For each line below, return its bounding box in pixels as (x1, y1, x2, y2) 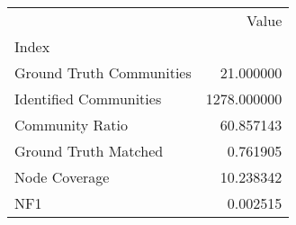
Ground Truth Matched (14, 140, 164, 161)
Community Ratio (14, 114, 129, 135)
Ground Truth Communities (14, 62, 192, 83)
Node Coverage (14, 166, 110, 187)
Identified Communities (14, 88, 162, 109)
